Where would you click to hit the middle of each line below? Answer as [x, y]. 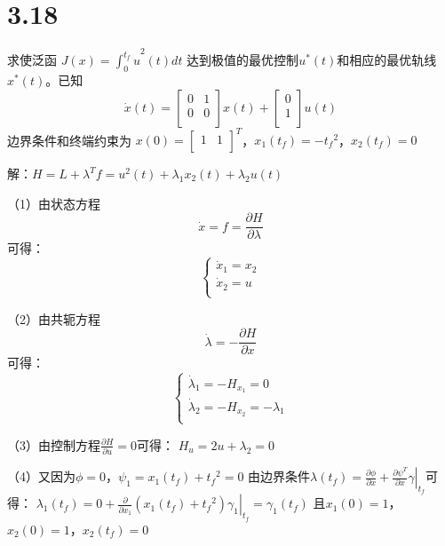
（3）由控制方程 [54, 444]
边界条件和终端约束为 [69, 140]
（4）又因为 [41, 476]
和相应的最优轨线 [387, 60]
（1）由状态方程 [54, 203]
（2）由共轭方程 [54, 318]
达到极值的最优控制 [243, 60]
